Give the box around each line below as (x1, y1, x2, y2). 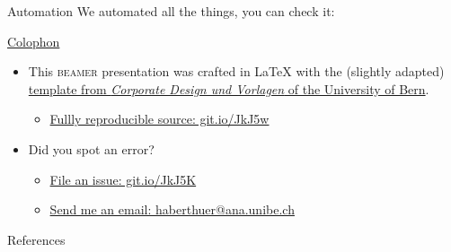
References (7, 230, 66, 248)
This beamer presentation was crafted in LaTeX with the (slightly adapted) (28, 62, 445, 81)
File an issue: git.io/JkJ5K (49, 169, 197, 188)
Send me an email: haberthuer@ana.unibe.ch (49, 200, 295, 219)
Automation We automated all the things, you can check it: (7, 2, 335, 20)
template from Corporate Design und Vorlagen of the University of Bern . (28, 79, 429, 98)
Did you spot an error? (28, 139, 155, 158)
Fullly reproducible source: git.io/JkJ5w (49, 109, 270, 128)
